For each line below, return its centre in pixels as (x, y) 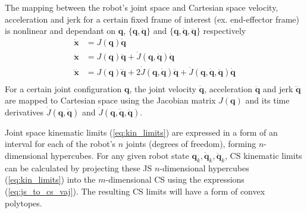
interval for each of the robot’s (60, 144)
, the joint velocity (163, 88)
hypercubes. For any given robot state (120, 155)
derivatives (24, 112)
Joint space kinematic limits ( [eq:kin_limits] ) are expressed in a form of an (141, 132)
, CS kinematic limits (264, 155)
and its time (267, 100)
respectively (225, 31)
